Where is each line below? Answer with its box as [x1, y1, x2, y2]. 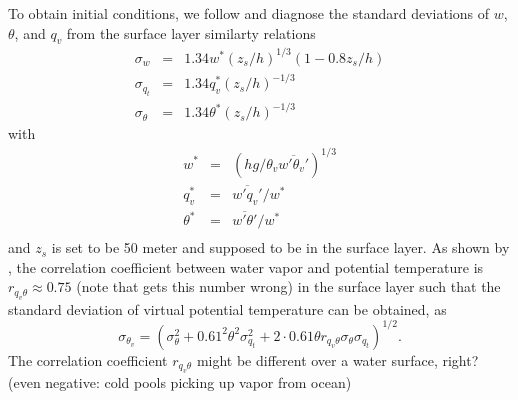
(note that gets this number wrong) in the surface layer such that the [76, 276, 501, 297]
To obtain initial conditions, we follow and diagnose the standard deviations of [8, 3, 490, 23]
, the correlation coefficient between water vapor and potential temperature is [8, 256, 484, 277]
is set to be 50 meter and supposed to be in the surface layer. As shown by [51, 237, 510, 258]
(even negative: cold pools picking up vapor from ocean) [8, 372, 352, 393]
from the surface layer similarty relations [66, 22, 316, 43]
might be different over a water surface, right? [196, 349, 479, 370]
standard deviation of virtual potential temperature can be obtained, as [8, 298, 447, 319]
